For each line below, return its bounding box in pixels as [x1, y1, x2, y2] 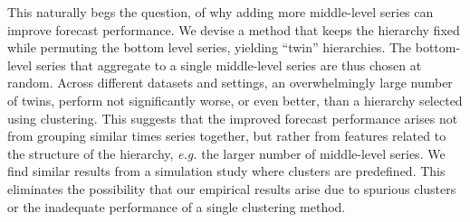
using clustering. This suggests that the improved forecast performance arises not [7, 108, 458, 127]
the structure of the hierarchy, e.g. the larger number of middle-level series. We [7, 143, 446, 162]
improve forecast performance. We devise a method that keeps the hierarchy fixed [7, 20, 460, 39]
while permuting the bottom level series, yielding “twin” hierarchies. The [7, 38, 412, 57]
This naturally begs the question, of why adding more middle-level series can [7, 3, 434, 21]
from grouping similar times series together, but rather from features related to [7, 126, 446, 145]
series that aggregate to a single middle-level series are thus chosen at [35, 55, 422, 74]
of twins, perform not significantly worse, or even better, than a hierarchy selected [7, 90, 463, 109]
